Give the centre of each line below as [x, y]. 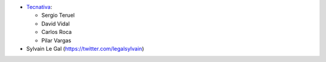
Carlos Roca [56, 32]
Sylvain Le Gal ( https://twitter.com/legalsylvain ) [85, 48]
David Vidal [56, 23]
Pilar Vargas [56, 40]
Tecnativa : [39, 7]
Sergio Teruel [58, 15]
